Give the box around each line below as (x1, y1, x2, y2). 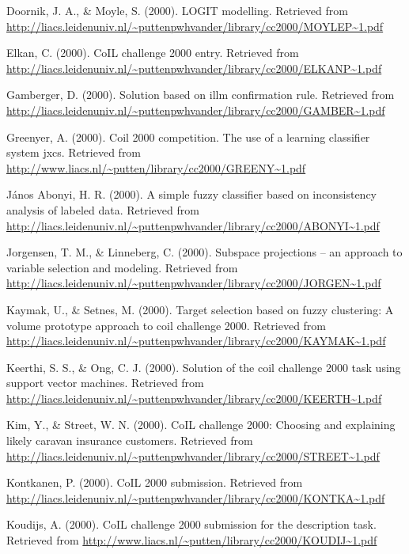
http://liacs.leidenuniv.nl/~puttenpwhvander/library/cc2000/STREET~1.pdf (6, 447, 380, 464)
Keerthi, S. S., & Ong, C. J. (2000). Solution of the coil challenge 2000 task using (6, 359, 401, 375)
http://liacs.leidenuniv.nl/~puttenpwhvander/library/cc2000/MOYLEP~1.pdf (6, 17, 384, 34)
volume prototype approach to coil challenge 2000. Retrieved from (6, 317, 327, 333)
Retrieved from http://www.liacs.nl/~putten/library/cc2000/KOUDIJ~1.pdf (6, 532, 377, 548)
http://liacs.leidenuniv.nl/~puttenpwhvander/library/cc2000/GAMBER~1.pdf (6, 101, 385, 118)
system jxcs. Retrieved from (6, 144, 142, 161)
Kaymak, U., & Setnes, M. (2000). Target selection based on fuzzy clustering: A (6, 301, 394, 317)
